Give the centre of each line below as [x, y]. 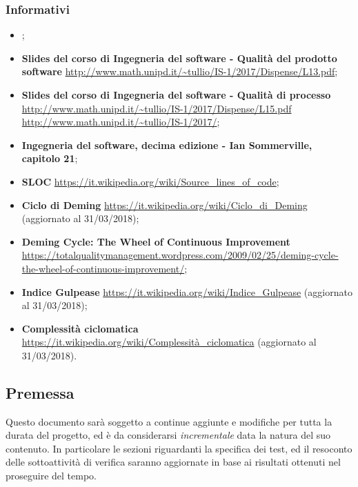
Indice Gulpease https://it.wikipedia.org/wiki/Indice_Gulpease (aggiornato [187, 291]
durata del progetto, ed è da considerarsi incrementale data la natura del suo [168, 435]
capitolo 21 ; [50, 158]
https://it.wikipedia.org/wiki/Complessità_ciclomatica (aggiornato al [169, 342]
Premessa [40, 392]
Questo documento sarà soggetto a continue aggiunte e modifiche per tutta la [169, 421]
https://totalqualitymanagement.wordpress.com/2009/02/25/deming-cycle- [180, 255]
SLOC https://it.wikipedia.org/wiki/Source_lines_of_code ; [150, 181]
